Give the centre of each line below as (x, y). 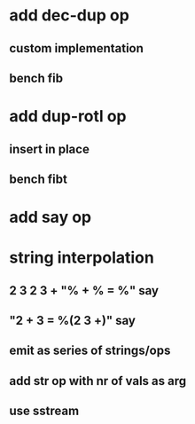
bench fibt (39, 179)
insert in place (50, 149)
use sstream (44, 411)
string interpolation (82, 258)
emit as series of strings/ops (90, 351)
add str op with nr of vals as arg (98, 381)
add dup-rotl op (68, 117)
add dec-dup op (70, 16)
